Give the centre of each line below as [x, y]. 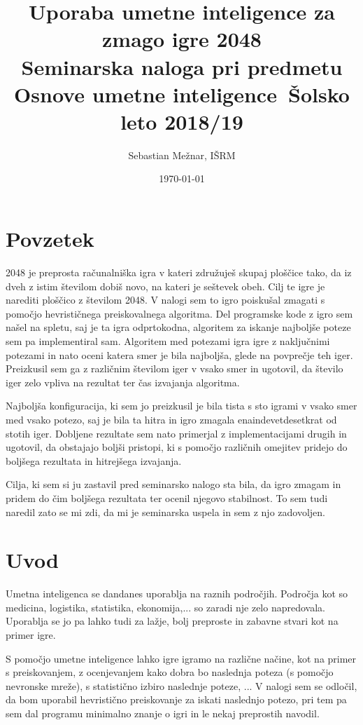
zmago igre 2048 [182, 39]
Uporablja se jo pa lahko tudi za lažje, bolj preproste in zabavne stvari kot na [172, 621]
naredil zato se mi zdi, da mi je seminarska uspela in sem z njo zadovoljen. [165, 511]
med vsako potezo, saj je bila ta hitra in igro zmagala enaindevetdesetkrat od [171, 419]
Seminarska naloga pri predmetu [182, 66]
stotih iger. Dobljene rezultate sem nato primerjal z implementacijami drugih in [176, 433]
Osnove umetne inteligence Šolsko [182, 94]
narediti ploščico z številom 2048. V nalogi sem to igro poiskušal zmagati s [165, 300]
